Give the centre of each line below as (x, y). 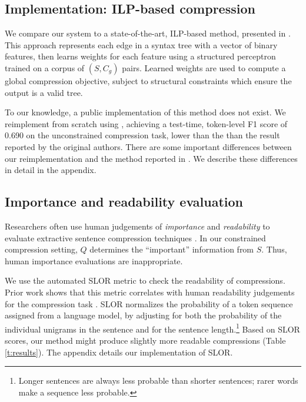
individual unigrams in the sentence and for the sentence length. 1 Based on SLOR (152, 328)
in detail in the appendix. (51, 170)
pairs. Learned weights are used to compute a (204, 67)
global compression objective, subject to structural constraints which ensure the (148, 80)
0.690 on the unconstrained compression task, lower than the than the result (142, 135)
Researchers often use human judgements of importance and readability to (137, 226)
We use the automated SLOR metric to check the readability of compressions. (145, 280)
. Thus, (274, 249)
